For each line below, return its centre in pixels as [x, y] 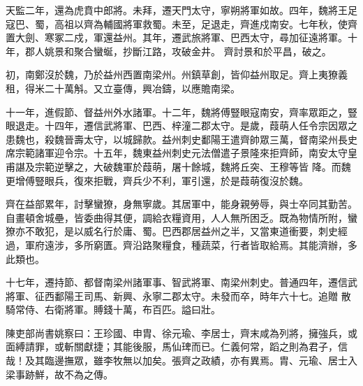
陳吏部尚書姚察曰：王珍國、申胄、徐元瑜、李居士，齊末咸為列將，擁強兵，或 [181, 333]
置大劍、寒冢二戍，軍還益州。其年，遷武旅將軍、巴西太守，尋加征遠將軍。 [177, 37]
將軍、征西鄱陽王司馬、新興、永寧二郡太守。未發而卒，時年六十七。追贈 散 [178, 295]
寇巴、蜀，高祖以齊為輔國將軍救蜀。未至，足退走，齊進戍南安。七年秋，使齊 [181, 23]
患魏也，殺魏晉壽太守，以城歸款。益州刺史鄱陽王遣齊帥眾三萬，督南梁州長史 [181, 139]
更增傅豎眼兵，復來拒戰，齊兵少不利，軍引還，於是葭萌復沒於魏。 [157, 180]
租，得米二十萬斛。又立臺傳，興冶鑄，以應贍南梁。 [123, 88]
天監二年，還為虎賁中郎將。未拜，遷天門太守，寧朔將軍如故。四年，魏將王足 [181, 10]
